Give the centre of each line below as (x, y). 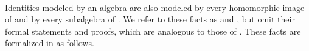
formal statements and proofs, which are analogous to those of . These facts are (153, 31)
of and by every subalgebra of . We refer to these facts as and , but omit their (150, 19)
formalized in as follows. (50, 43)
